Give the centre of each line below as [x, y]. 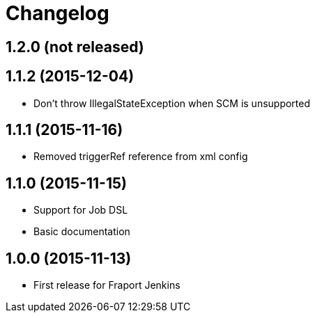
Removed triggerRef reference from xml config [141, 157]
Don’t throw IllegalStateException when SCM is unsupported [172, 103]
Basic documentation [82, 232]
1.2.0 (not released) [75, 47]
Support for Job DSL [81, 210]
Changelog [57, 13]
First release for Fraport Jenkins [107, 285]
